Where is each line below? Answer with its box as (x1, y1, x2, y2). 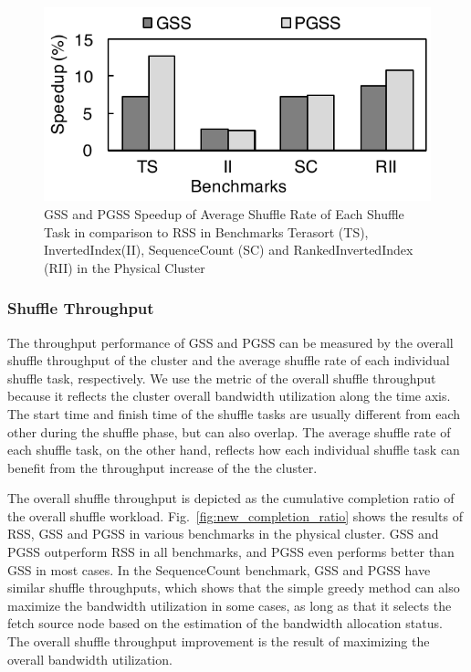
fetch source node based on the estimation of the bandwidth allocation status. (7, 614, 443, 633)
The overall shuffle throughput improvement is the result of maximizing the (7, 632, 430, 651)
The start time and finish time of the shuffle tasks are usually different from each (7, 404, 461, 423)
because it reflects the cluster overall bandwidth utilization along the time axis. (7, 386, 451, 405)
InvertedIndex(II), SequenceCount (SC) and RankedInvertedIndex (44, 240, 413, 259)
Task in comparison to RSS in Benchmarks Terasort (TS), (44, 222, 369, 241)
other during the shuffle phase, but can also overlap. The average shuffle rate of (7, 422, 451, 441)
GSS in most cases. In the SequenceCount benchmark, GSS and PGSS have (7, 560, 431, 579)
